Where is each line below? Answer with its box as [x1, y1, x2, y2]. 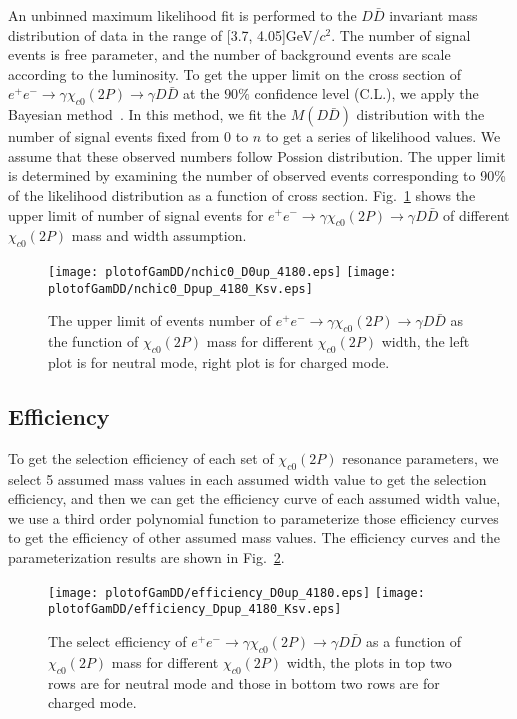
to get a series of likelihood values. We [265, 126, 501, 147]
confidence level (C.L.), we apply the [254, 83, 479, 104]
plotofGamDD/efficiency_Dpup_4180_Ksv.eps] [48, 602, 342, 617]
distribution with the [356, 104, 485, 125]
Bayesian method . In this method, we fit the [8, 104, 286, 125]
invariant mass [389, 5, 478, 25]
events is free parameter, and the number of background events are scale [8, 44, 451, 65]
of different [442, 204, 510, 225]
